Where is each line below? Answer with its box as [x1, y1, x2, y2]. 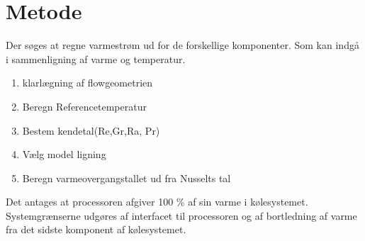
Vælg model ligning [22, 147, 106, 162]
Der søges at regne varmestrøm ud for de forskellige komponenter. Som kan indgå [6, 38, 359, 52]
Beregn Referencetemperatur [22, 99, 147, 113]
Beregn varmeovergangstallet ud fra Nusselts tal [22, 170, 231, 185]
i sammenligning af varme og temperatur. [6, 51, 186, 66]
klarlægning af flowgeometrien [22, 75, 153, 90]
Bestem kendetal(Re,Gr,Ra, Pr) [22, 123, 160, 138]
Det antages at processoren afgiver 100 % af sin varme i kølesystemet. [6, 194, 308, 209]
